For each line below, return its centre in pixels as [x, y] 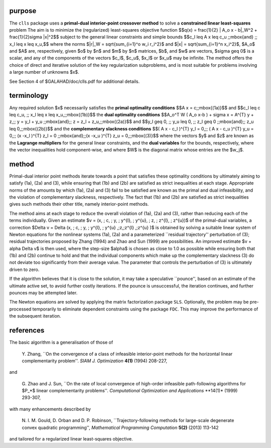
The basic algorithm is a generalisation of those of [61, 342]
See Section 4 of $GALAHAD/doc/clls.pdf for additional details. [75, 81]
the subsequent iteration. [35, 316]
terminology [29, 96]
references [27, 330]
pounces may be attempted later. [43, 293]
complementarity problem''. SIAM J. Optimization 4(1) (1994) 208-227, [95, 361]
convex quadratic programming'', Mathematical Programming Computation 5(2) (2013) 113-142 [120, 427]
